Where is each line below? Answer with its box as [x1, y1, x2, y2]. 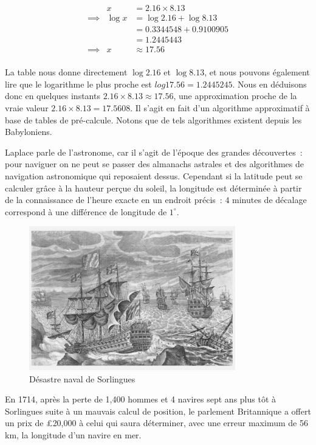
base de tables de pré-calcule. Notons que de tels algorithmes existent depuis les [5, 113, 302, 126]
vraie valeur [5, 101, 49, 114]
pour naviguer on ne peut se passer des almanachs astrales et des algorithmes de [5, 157, 304, 170]
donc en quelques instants [5, 89, 100, 102]
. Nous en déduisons [232, 77, 307, 90]
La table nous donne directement [5, 66, 128, 78]
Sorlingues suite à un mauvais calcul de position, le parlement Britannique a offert [5, 404, 311, 417]
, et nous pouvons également [204, 66, 310, 78]
